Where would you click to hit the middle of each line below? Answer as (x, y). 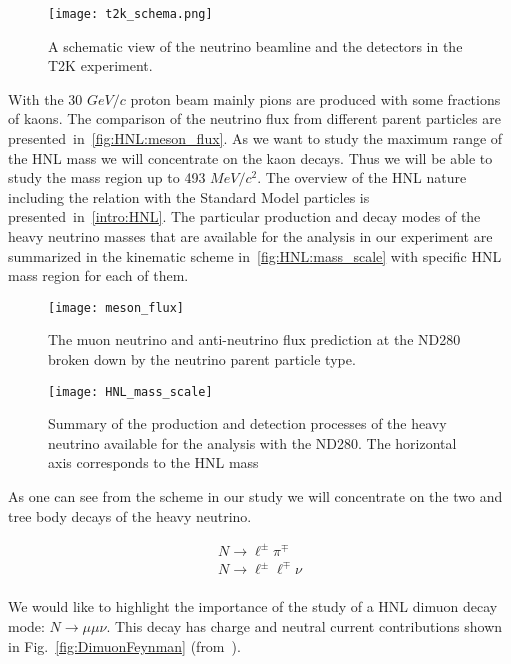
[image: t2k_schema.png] (130, 14)
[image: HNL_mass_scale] (130, 391)
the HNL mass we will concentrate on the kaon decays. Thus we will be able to (250, 157)
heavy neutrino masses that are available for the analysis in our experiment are (250, 236)
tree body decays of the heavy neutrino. (130, 515)
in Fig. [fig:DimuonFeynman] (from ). (124, 645)
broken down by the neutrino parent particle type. (202, 359)
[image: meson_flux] (116, 307)
